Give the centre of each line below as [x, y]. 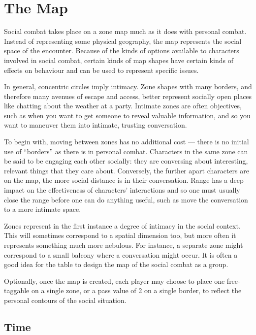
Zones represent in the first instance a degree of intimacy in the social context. [122, 225]
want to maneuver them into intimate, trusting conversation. [96, 125]
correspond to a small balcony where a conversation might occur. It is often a [121, 254]
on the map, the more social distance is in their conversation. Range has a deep [124, 180]
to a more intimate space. [43, 209]
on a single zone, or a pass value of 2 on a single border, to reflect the [136, 290]
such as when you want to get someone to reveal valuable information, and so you [127, 115]
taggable [17, 290]
